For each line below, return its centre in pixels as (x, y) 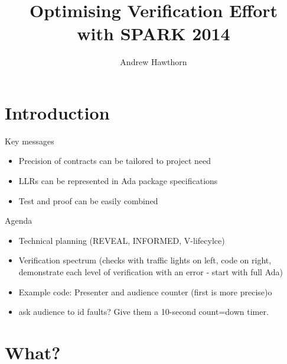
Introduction (57, 112)
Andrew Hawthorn (154, 62)
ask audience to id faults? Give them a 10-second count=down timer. (143, 312)
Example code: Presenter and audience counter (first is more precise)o (145, 291)
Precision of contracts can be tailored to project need (115, 161)
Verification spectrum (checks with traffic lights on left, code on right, (145, 260)
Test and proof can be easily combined (88, 200)
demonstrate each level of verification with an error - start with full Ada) (151, 272)
